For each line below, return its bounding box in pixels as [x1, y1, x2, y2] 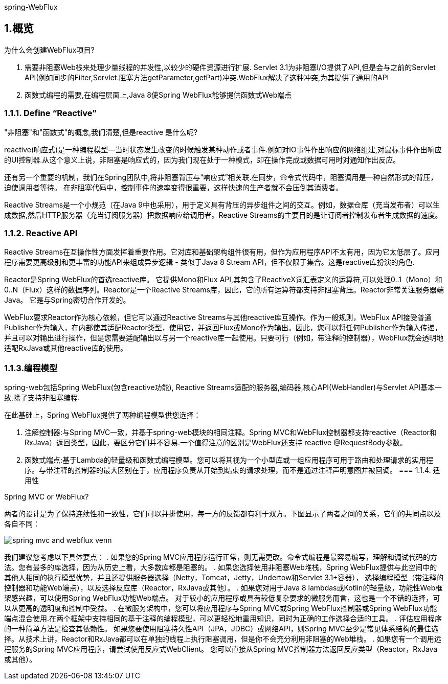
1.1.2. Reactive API [4, 227, 78, 238]
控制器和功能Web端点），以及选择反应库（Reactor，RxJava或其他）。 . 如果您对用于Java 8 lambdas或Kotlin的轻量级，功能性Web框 [4, 583, 443, 592]
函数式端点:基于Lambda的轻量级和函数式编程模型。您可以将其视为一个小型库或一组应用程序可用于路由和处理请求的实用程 [25, 455, 434, 465]
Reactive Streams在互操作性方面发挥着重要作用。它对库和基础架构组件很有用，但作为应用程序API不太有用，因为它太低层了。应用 [4, 247, 440, 257]
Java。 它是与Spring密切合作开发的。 [4, 295, 130, 305]
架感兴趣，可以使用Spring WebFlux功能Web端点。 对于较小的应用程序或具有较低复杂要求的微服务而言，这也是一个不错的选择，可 [4, 594, 440, 603]
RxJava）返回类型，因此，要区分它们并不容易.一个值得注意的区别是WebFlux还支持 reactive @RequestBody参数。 [25, 438, 407, 447]
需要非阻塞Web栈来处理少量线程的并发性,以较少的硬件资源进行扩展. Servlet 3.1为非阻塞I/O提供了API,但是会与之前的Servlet [25, 62, 436, 72]
